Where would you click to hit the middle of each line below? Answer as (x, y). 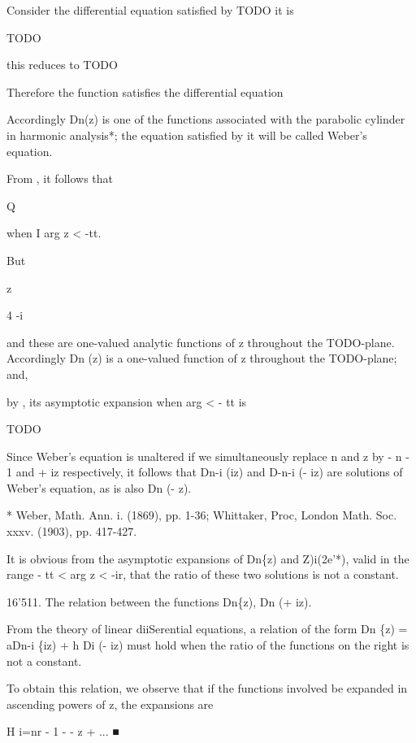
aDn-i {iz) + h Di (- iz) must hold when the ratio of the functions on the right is (208, 645)
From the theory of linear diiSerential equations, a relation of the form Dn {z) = (207, 629)
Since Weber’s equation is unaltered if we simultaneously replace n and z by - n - (208, 456)
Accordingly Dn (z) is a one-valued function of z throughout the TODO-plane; (202, 358)
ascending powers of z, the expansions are (110, 704)
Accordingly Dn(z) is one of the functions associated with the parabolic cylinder (206, 119)
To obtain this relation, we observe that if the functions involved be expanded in (207, 688)
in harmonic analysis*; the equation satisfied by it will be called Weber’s (187, 135)
